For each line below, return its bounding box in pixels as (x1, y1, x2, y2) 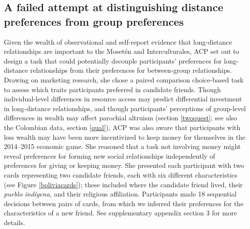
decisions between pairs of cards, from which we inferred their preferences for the (4, 198, 244, 208)
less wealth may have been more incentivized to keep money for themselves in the (4, 131, 246, 142)
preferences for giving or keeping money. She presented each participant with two (4, 160, 244, 170)
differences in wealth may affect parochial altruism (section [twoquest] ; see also (4, 113, 237, 123)
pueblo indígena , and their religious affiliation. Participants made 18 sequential (4, 189, 237, 199)
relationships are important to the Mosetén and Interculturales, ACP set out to (4, 46, 239, 56)
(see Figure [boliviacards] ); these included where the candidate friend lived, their (4, 179, 243, 189)
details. (4, 217, 25, 227)
